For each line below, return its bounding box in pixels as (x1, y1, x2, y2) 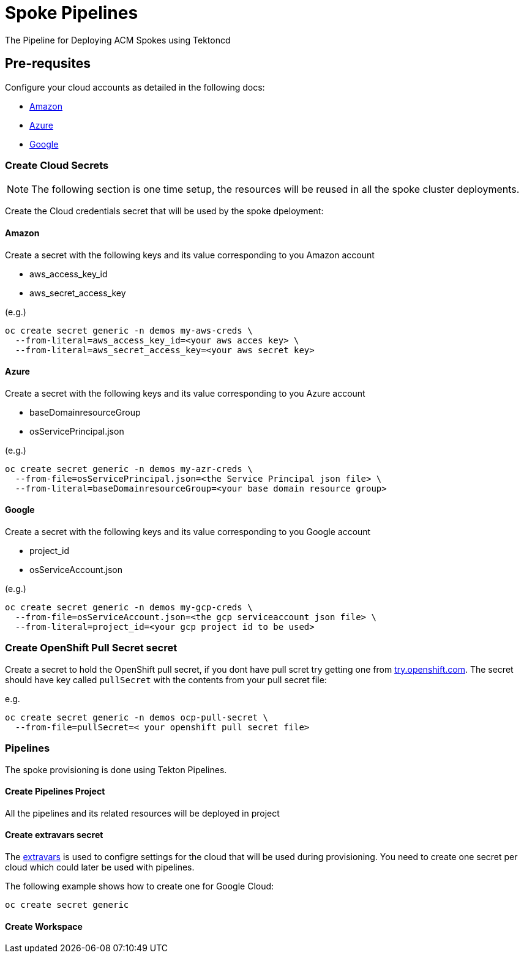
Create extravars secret (5, 829, 103, 840)
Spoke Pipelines (5, 2, 138, 23)
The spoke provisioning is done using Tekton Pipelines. (5, 764, 227, 775)
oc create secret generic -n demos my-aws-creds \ (5, 325, 253, 335)
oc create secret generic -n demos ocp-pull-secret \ (5, 712, 268, 722)
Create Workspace (5, 921, 83, 932)
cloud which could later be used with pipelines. (5, 861, 195, 872)
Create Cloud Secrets (5, 159, 109, 171)
